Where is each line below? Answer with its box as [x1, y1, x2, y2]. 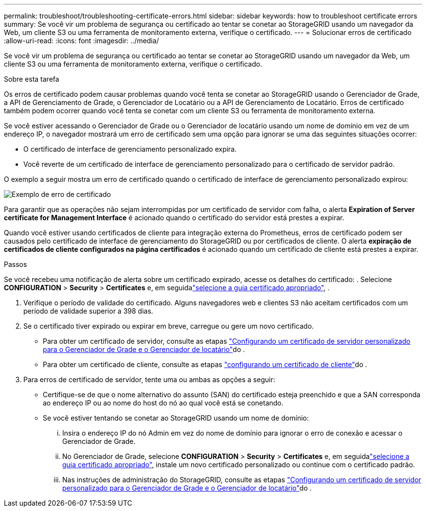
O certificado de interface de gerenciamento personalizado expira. [23, 145, 237, 153]
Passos [4, 260, 27, 268]
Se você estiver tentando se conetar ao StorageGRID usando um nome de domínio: [43, 414, 309, 422]
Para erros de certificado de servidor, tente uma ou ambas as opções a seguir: [23, 375, 275, 384]
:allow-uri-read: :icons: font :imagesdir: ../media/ [4, 36, 159, 45]
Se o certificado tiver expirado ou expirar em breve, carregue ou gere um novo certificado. [23, 322, 314, 330]
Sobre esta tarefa [4, 75, 59, 83]
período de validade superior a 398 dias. [23, 307, 153, 315]
